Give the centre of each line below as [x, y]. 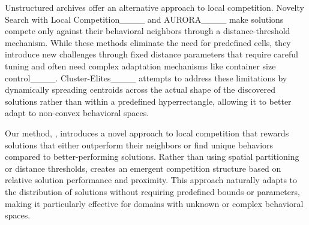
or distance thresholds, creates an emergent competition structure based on [143, 168]
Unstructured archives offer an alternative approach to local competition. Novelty [154, 7]
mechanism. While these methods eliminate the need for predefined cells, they [148, 42]
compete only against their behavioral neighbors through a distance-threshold [148, 31]
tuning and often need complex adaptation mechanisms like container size [140, 66]
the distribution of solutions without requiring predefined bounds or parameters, [152, 191]
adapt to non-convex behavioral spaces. [77, 113]
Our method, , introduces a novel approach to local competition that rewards [147, 133]
